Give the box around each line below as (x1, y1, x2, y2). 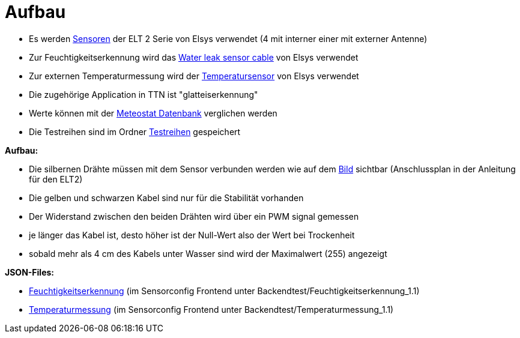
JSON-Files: (5, 267, 55, 277)
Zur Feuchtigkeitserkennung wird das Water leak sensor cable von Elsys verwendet (29, 52, 358, 62)
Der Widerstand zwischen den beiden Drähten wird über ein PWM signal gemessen (29, 211, 359, 222)
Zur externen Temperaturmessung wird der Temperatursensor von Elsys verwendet (29, 70, 359, 81)
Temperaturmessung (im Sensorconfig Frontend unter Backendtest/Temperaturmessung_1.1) (29, 304, 394, 315)
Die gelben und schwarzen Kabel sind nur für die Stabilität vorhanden (29, 192, 304, 203)
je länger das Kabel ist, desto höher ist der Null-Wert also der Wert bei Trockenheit (29, 229, 355, 240)
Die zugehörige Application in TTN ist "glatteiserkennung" (29, 89, 258, 100)
